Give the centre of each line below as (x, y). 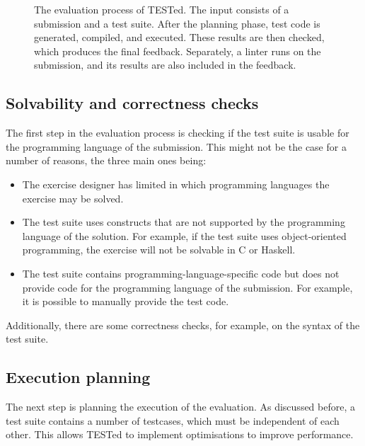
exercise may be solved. (73, 198)
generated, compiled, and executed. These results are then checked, (179, 37)
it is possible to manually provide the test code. (126, 301)
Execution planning (78, 377)
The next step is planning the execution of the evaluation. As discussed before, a (180, 407)
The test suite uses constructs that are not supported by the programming (184, 222)
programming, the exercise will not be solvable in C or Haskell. (159, 250)
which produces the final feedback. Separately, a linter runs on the (178, 51)
